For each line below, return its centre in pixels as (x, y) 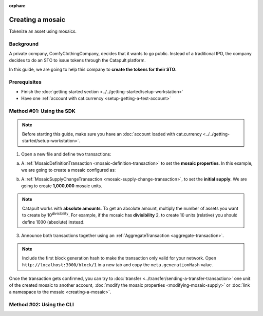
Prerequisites (25, 82)
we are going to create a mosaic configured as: (69, 170)
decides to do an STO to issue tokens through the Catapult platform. (77, 60)
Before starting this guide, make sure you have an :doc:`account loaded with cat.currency (112, 134)
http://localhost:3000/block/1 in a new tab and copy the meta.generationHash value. (118, 265)
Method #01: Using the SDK (42, 111)
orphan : (17, 6)
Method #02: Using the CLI (41, 305)
